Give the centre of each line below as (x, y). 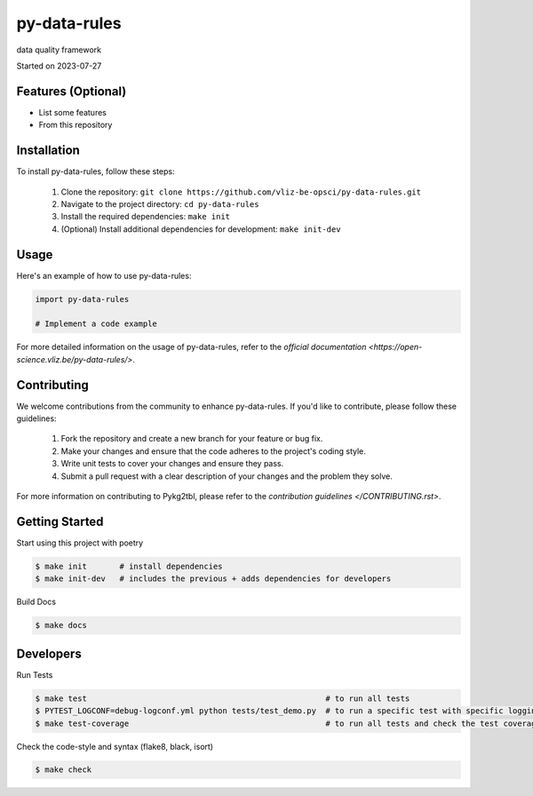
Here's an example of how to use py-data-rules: (104, 275)
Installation (48, 151)
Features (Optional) (72, 91)
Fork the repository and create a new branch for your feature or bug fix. (192, 439)
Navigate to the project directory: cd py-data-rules (160, 203)
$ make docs (61, 625)
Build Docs (36, 602)
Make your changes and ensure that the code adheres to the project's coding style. (213, 451)
